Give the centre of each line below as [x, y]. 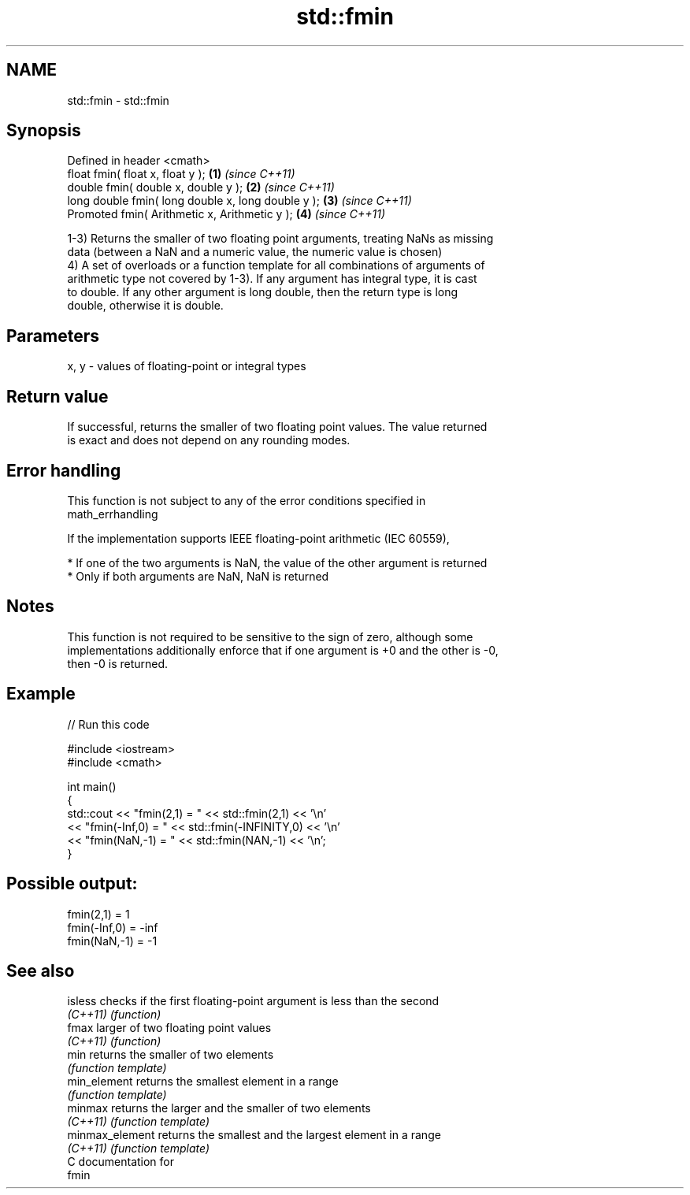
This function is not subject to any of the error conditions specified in [247, 500]
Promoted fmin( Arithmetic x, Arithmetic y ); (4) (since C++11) [226, 214]
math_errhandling [113, 514]
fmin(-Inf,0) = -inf [113, 927]
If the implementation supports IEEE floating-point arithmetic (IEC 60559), [258, 538]
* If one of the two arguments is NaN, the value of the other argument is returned [277, 562]
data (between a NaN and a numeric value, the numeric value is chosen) [255, 252]
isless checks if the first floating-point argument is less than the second [253, 1001]
